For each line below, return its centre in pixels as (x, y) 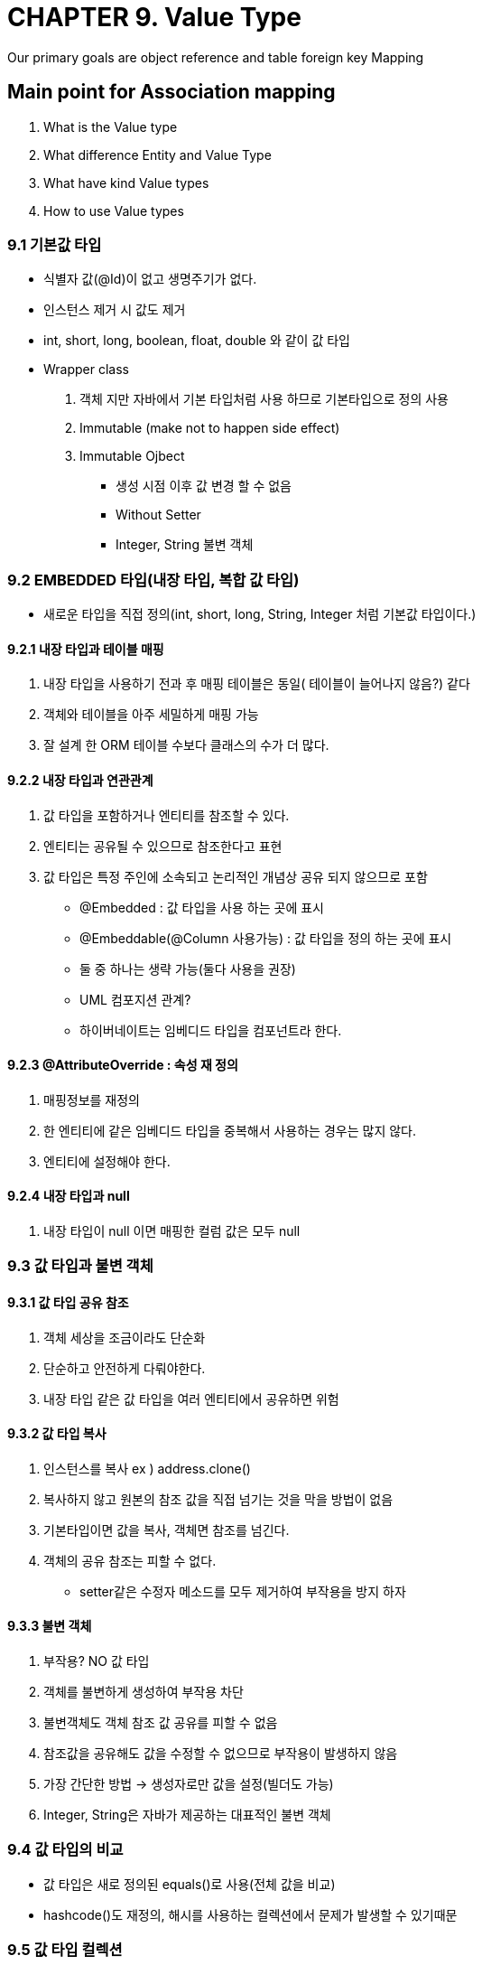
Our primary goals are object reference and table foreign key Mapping (216, 57)
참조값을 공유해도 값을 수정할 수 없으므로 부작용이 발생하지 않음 (221, 1753)
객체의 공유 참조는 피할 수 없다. (130, 1560)
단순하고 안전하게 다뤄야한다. (125, 1368)
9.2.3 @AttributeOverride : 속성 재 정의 (123, 1065)
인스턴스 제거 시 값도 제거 (115, 310)
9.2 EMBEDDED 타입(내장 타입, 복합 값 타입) (153, 580)
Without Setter (158, 515)
